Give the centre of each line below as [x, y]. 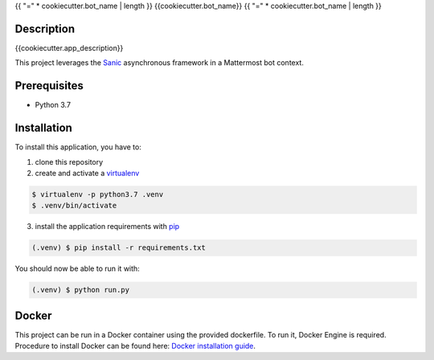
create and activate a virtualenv [87, 173]
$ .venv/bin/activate [74, 206]
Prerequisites [49, 86]
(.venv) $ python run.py [81, 290]
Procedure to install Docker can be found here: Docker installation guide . [135, 346]
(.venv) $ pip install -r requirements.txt [119, 248]
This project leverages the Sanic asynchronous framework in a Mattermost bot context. [160, 63]
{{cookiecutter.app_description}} [69, 47]
